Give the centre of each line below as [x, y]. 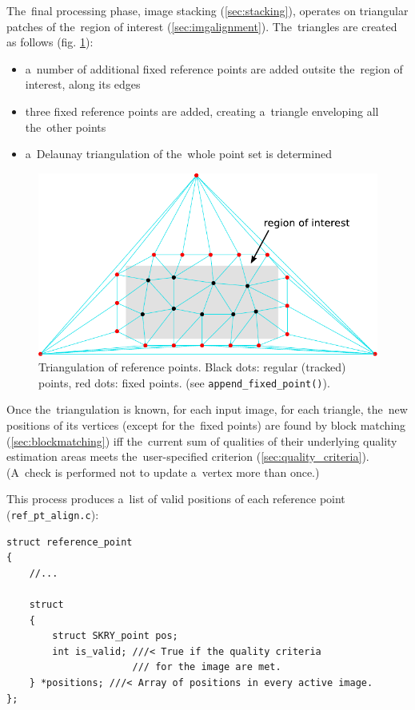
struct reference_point [70, 542]
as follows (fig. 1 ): [50, 42]
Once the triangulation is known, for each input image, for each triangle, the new [207, 409]
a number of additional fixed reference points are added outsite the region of [214, 68]
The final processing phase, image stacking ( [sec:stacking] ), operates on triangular [207, 10]
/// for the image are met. [207, 667]
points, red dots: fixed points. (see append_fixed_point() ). [184, 382]
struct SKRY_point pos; [115, 636]
